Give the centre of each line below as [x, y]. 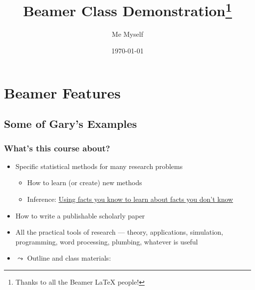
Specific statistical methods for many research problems [99, 166]
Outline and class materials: [69, 258]
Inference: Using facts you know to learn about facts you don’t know [130, 199]
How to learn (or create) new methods [85, 182]
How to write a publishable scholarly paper [80, 215]
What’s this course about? [57, 148]
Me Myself [127, 34]
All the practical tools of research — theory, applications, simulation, [119, 232]
